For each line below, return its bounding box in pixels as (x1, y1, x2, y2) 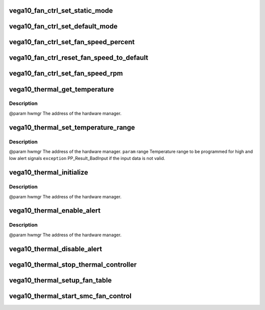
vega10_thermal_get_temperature (9, 85, 114, 93)
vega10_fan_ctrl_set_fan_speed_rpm (9, 69, 123, 78)
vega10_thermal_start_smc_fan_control (9, 292, 132, 300)
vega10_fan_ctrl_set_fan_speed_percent (9, 38, 135, 46)
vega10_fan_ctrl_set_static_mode (9, 6, 113, 15)
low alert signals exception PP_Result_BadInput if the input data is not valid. (9, 155, 165, 161)
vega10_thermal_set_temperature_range (9, 123, 135, 131)
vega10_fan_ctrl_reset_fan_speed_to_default (9, 54, 148, 62)
